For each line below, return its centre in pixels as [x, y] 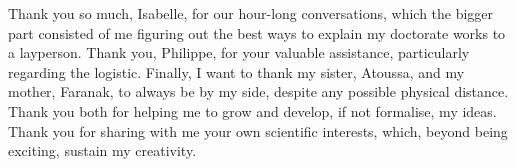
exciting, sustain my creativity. [102, 150]
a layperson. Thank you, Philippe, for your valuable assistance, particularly [239, 52]
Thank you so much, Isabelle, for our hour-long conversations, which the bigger [251, 13]
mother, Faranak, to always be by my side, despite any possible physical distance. [258, 91]
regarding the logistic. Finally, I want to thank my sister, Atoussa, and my [236, 71]
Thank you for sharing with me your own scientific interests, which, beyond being [258, 130]
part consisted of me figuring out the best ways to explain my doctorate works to [257, 32]
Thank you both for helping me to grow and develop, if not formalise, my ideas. [252, 110]
